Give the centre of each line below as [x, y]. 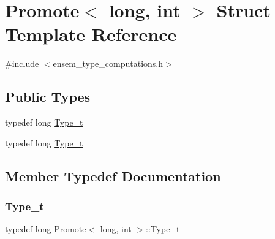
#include [22, 63]
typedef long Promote [46, 229]
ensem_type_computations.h [108, 63]
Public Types [48, 97]
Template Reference [91, 34]
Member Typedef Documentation [113, 176]
